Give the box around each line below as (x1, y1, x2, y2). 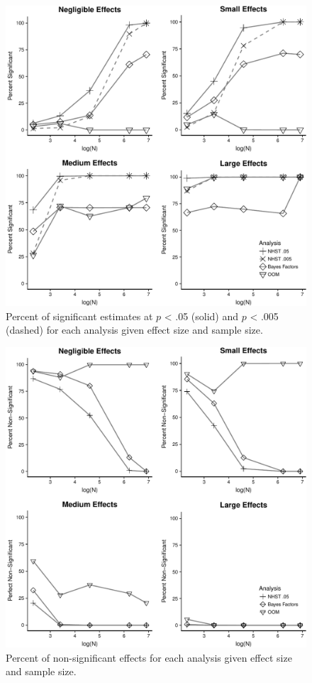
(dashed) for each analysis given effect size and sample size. (6, 322, 263, 337)
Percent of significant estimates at (6, 308, 153, 323)
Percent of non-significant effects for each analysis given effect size (6, 650, 292, 665)
